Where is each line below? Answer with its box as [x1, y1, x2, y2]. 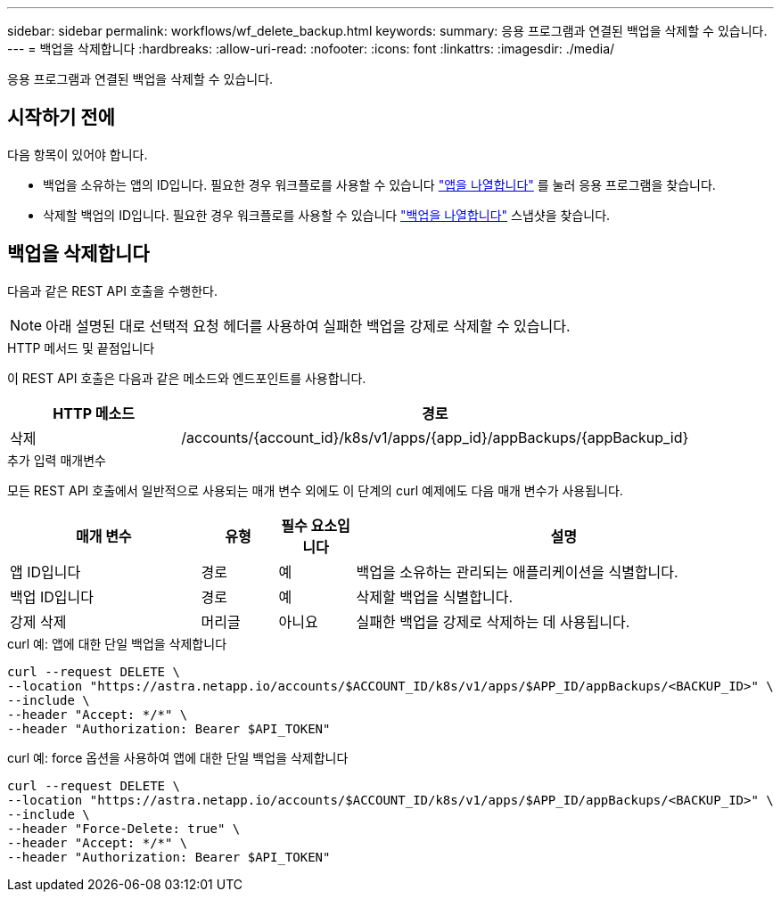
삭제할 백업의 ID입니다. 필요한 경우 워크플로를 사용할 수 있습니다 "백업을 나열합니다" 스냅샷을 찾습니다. [43, 207, 611, 223]
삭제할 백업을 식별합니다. [356, 587, 514, 606]
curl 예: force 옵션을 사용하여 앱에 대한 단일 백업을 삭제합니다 [7, 749, 349, 765]
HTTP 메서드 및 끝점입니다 [7, 339, 155, 356]
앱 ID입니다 [10, 562, 81, 581]
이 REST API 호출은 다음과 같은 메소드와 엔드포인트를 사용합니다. [7, 370, 366, 386]
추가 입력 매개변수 [7, 452, 106, 468]
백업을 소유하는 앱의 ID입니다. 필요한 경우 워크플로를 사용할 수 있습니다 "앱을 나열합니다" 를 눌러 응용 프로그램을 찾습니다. [43, 176, 716, 192]
